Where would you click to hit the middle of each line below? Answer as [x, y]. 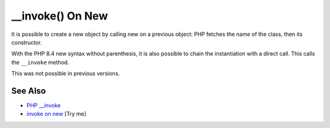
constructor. [27, 42]
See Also [28, 91]
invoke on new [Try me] [57, 114]
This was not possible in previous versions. [66, 74]
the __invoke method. [40, 62]
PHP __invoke [44, 105]
